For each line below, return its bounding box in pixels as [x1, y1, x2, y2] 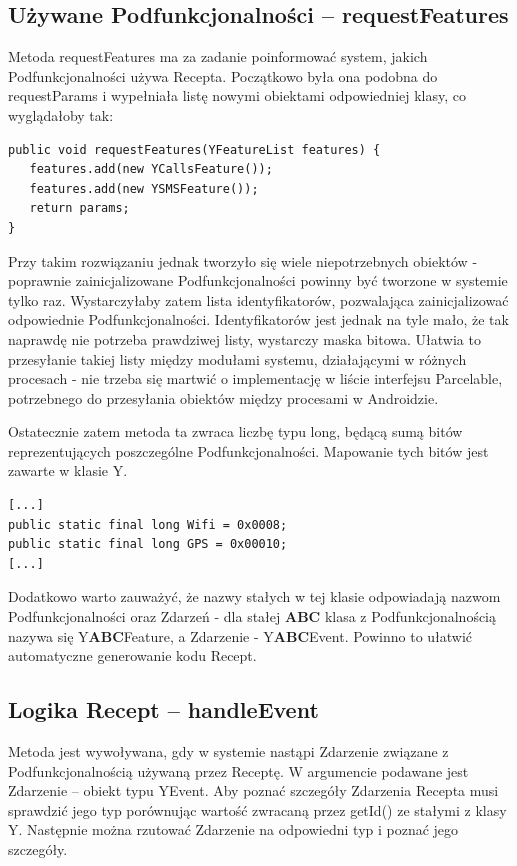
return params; [29, 201, 130, 216]
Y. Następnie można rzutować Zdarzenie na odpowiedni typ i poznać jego [8, 819, 459, 840]
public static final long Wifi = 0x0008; [8, 517, 288, 532]
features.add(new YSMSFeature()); [29, 181, 259, 196]
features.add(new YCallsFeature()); [29, 162, 273, 177]
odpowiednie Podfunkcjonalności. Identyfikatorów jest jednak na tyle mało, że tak [8, 309, 509, 330]
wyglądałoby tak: [8, 104, 114, 125]
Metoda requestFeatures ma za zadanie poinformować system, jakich [8, 46, 428, 67]
